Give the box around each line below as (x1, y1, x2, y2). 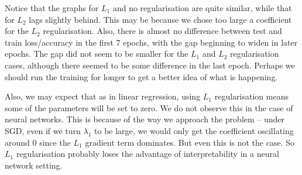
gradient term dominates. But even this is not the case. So (85, 136, 295, 148)
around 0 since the (5, 136, 71, 148)
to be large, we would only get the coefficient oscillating (94, 124, 294, 136)
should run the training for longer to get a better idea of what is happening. (5, 70, 278, 83)
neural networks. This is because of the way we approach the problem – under (5, 113, 285, 125)
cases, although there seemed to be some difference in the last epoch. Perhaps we (5, 59, 295, 71)
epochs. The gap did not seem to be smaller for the (5, 47, 188, 60)
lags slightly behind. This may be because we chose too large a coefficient (29, 13, 292, 25)
